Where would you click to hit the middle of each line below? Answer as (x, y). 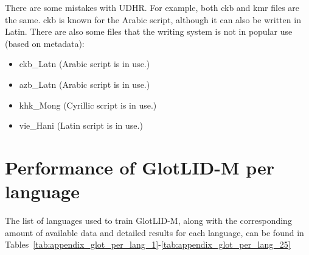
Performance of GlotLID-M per (140, 167)
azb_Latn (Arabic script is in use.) (85, 84)
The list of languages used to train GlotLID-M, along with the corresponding (148, 221)
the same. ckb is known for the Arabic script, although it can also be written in (153, 19)
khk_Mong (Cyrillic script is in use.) (88, 105)
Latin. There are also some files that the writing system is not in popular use (149, 31)
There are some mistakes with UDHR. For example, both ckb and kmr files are (152, 7)
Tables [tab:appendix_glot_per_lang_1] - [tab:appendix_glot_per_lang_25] (148, 244)
